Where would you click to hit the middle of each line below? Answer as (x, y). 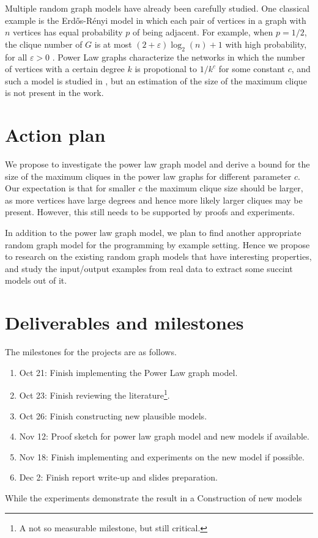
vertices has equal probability (68, 32)
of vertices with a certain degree (65, 69)
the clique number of (44, 44)
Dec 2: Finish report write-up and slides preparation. (118, 477)
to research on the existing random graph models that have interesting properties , (158, 256)
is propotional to (166, 69)
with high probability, (266, 44)
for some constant (252, 69)
